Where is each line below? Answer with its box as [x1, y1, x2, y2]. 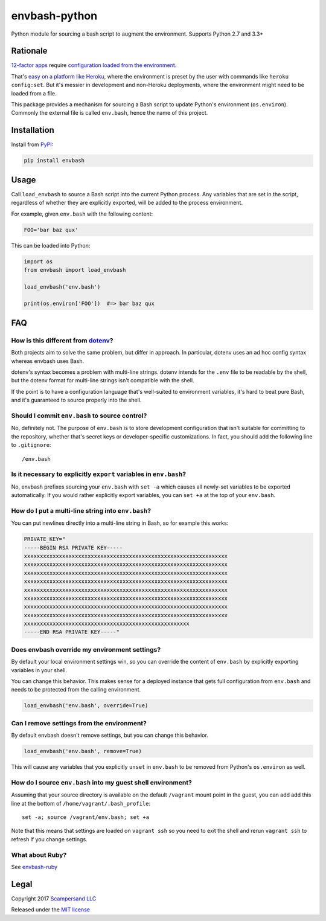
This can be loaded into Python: [11, 242, 91, 249]
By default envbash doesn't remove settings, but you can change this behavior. [11, 731, 208, 739]
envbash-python [11, 9, 98, 22]
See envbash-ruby [11, 863, 57, 870]
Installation [11, 125, 54, 135]
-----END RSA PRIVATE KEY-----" [24, 629, 120, 635]
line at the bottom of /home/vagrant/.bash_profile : [11, 800, 151, 807]
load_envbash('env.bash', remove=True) [24, 748, 142, 755]
